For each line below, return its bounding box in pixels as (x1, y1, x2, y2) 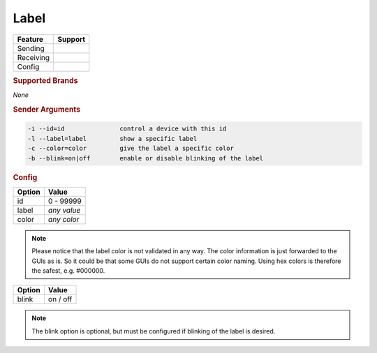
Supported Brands (13, 75, 78, 85)
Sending (17, 43, 45, 53)
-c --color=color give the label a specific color (27, 144, 234, 153)
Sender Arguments (13, 105, 80, 114)
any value (47, 205, 81, 215)
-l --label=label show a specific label (27, 135, 198, 142)
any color (47, 214, 80, 224)
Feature (17, 34, 44, 44)
